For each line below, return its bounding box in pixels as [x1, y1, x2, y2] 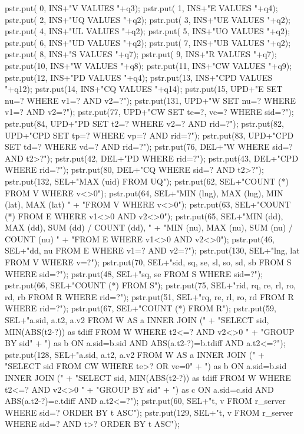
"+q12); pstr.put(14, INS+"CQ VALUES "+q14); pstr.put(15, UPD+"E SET [5, 83, 283, 95]
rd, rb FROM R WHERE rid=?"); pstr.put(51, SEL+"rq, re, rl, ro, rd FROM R [5, 290, 294, 303]
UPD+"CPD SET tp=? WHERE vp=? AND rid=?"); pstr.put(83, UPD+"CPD [5, 129, 294, 141]
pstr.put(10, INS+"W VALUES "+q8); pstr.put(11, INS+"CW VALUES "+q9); [5, 59, 292, 71]
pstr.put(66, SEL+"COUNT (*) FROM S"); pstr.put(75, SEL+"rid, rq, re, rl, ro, [5, 279, 296, 291]
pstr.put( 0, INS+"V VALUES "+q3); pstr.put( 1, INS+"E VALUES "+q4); [5, 2, 278, 14]
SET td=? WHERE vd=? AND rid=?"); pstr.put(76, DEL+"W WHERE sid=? [5, 140, 293, 153]
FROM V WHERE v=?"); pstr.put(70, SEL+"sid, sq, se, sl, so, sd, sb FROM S [5, 256, 292, 268]
